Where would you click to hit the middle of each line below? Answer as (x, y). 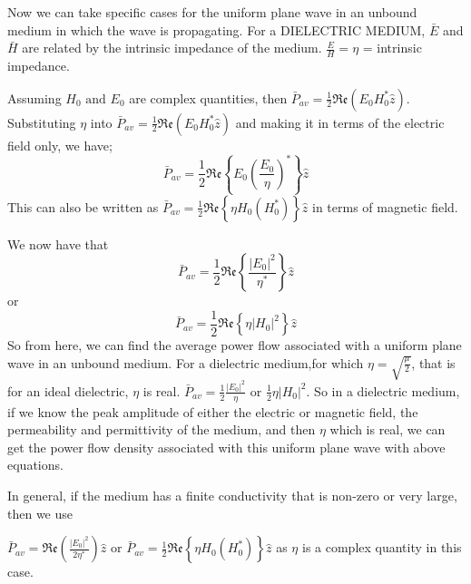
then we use (40, 513)
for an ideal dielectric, (68, 390)
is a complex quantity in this (382, 547)
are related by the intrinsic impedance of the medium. (172, 48)
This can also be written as (83, 206)
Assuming (34, 97)
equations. (35, 465)
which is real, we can (388, 429)
